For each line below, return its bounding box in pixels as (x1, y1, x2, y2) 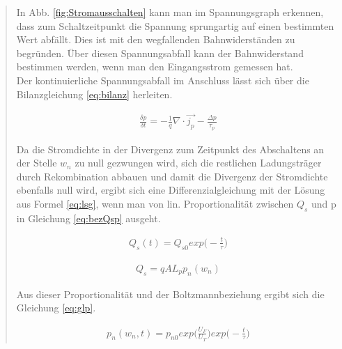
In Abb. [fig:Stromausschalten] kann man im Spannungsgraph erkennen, (16, 5, 324, 19)
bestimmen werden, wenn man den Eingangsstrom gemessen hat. (16, 59, 293, 74)
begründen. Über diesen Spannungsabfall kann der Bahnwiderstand (16, 45, 304, 60)
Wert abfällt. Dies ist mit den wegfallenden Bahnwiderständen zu (16, 32, 295, 47)
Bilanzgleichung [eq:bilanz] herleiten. (16, 86, 173, 101)
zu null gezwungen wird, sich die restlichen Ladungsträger (75, 155, 322, 170)
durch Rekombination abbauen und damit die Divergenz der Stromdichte (16, 169, 328, 183)
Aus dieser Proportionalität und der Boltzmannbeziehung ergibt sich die (16, 286, 325, 301)
